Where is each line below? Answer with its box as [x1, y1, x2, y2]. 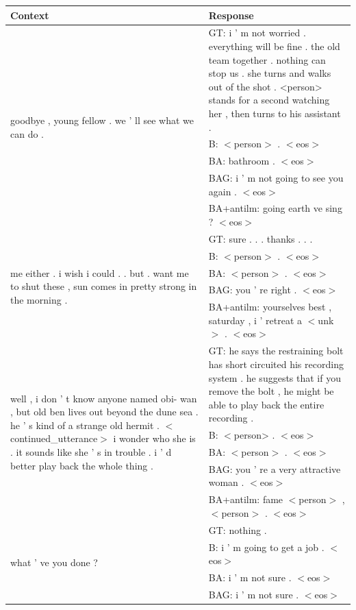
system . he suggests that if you [208, 370, 341, 385]
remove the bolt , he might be [208, 384, 334, 398]
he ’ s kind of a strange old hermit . [10, 417, 160, 432]
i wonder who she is [113, 431, 196, 446]
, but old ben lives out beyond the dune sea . [10, 404, 199, 419]
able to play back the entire [208, 397, 325, 411]
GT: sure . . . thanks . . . [208, 231, 313, 245]
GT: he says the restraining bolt [208, 343, 344, 358]
